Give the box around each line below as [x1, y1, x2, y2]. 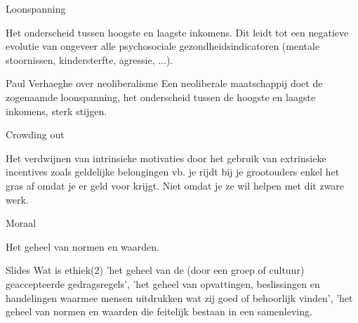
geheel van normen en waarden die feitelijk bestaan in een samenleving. [6, 304, 312, 319]
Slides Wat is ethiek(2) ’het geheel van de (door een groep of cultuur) [6, 263, 305, 277]
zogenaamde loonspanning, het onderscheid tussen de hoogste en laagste [6, 89, 316, 104]
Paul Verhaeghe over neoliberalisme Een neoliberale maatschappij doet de [6, 76, 323, 91]
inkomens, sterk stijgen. [6, 103, 107, 118]
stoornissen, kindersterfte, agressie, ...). [6, 52, 173, 67]
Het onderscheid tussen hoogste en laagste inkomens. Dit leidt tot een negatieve [6, 25, 349, 39]
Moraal [6, 216, 37, 230]
